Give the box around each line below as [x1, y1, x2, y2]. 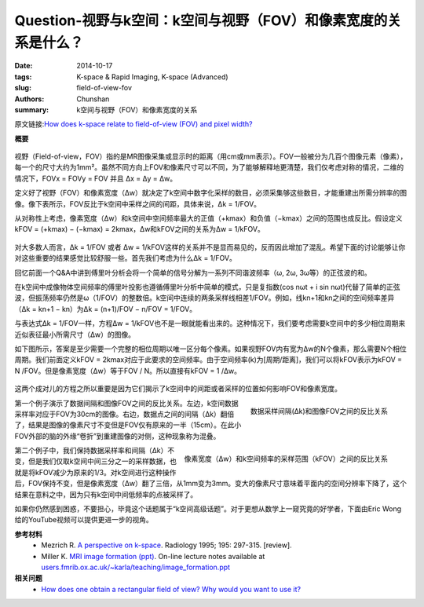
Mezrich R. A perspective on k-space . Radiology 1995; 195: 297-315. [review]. [41, 540, 292, 550]
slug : [14, 83, 31, 93]
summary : [14, 104, 49, 114]
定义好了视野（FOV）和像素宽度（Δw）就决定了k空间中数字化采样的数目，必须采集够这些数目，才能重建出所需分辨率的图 [14, 188, 408, 198]
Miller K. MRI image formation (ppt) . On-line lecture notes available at [41, 551, 265, 561]
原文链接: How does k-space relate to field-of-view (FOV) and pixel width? [14, 119, 253, 129]
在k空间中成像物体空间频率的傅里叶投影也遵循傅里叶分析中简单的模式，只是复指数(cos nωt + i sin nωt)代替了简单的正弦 [14, 282, 400, 291]
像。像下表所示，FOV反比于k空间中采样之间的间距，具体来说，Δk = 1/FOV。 [14, 199, 261, 208]
